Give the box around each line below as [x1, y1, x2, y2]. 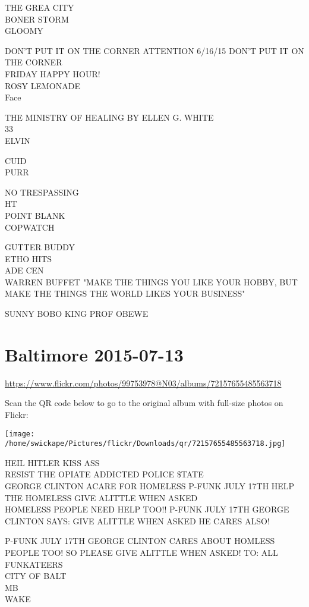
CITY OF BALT [5, 570, 67, 582]
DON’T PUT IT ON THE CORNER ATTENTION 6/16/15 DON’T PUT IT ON [5, 44, 304, 56]
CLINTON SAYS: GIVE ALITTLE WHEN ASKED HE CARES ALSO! [5, 514, 270, 527]
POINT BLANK [5, 209, 65, 221]
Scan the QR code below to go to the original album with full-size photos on [5, 397, 283, 409]
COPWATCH [5, 221, 55, 233]
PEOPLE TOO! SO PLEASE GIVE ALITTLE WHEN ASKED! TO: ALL [5, 546, 278, 559]
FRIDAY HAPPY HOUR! [5, 67, 100, 80]
